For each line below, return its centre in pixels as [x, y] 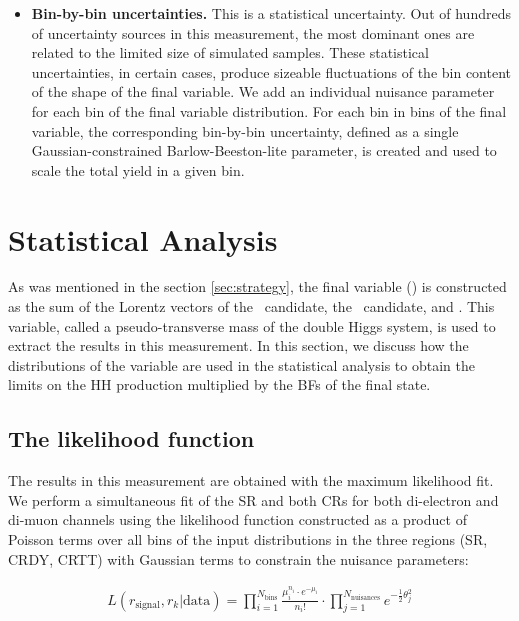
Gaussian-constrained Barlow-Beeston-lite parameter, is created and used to [264, 150]
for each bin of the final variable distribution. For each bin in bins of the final [269, 110]
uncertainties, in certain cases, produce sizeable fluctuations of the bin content [271, 71]
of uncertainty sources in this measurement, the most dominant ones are [253, 32]
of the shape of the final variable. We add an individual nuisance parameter [263, 91]
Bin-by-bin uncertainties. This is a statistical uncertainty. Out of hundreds [271, 13]
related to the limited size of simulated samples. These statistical [230, 52]
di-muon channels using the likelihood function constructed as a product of [237, 519]
